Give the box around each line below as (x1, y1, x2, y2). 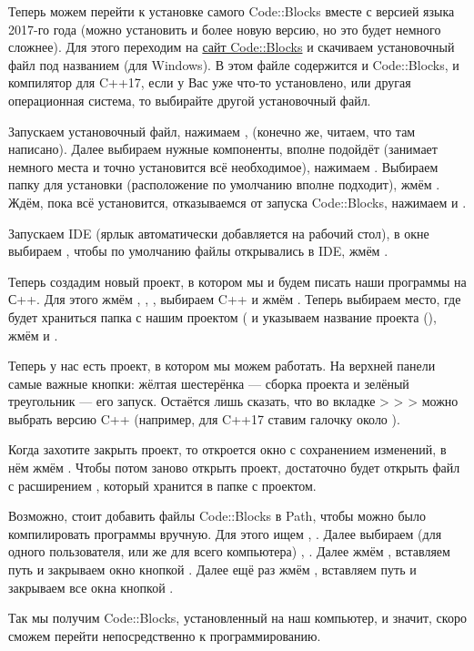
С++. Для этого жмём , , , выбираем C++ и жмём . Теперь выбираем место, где (8, 290, 461, 309)
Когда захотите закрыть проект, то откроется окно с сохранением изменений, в (8, 440, 447, 459)
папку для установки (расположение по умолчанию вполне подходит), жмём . (8, 175, 440, 194)
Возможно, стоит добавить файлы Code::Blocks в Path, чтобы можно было (8, 506, 426, 525)
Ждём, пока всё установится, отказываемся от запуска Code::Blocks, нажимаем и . (8, 192, 467, 211)
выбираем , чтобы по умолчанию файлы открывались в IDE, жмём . (8, 241, 388, 260)
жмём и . (8, 325, 58, 344)
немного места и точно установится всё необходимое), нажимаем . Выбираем (8, 157, 439, 176)
